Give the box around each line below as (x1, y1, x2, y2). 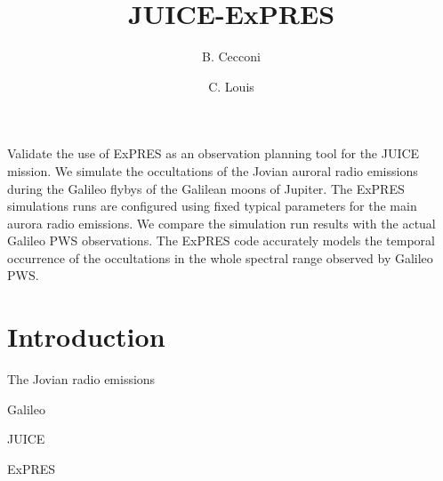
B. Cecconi (202, 47, 261, 66)
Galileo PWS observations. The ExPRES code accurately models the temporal (7, 231, 435, 250)
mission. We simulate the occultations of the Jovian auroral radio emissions (7, 161, 418, 180)
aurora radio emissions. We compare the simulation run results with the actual (7, 213, 436, 232)
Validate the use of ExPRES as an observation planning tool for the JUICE (7, 144, 420, 163)
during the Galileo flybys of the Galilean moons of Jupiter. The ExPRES (7, 179, 405, 197)
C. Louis (208, 76, 254, 95)
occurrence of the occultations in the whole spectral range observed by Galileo (7, 248, 433, 267)
